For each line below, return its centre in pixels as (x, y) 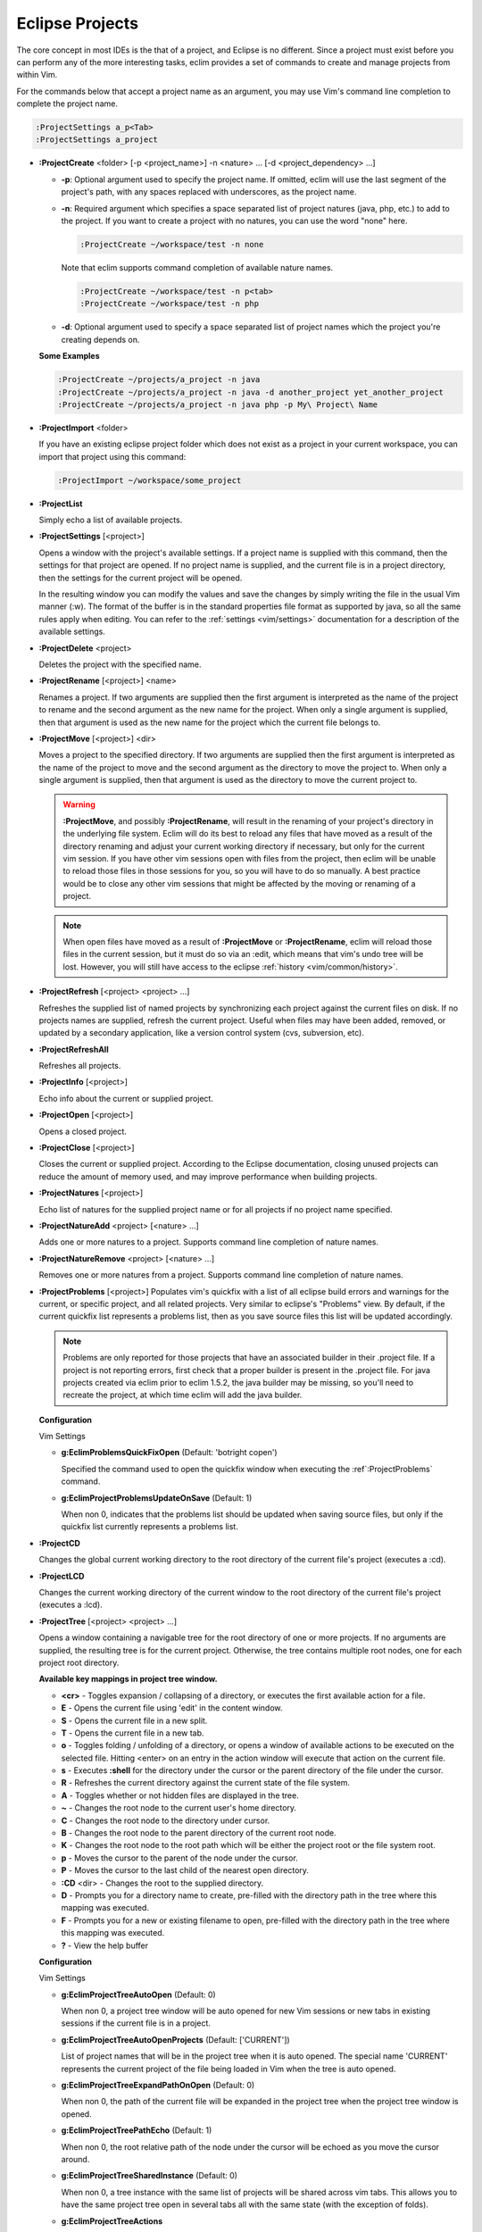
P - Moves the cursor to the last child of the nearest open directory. (185, 1870)
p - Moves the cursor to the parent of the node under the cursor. (179, 1858)
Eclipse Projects (77, 23)
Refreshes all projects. (80, 1066)
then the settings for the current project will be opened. (141, 578)
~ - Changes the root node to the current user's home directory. (179, 1808)
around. (75, 2159)
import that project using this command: (112, 456)
